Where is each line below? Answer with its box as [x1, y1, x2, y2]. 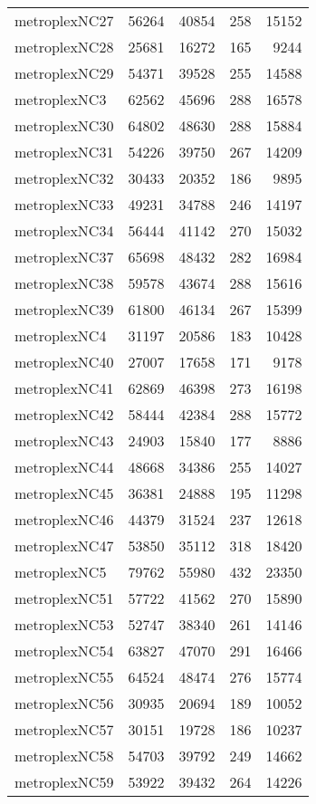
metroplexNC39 [14, 299, 114, 320]
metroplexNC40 [14, 351, 114, 372]
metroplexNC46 [14, 509, 114, 530]
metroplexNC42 [14, 404, 114, 425]
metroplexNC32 [14, 167, 114, 188]
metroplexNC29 [14, 62, 114, 83]
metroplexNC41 [14, 378, 114, 398]
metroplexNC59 [14, 771, 114, 792]
